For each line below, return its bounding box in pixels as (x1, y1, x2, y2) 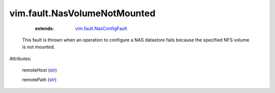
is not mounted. (22, 44, 56, 50)
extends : (35, 25, 54, 32)
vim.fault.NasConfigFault (75, 25, 127, 32)
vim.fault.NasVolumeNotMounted (9, 8, 156, 19)
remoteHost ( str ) (22, 67, 57, 73)
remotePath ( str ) (22, 76, 57, 82)
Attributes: (9, 55, 32, 61)
